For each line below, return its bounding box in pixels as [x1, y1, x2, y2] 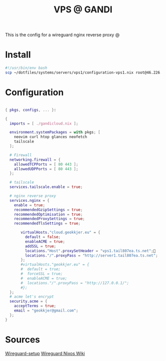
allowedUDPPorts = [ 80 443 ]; [14, 166, 79, 172]
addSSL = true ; [25, 244, 56, 249]
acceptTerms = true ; [14, 304, 56, 309]
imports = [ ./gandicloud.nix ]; [9, 121, 79, 126]
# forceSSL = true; [20, 271, 63, 276]
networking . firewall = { [9, 157, 61, 162]
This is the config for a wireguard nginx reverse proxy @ [5, 32, 120, 38]
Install [5, 49, 31, 60]
